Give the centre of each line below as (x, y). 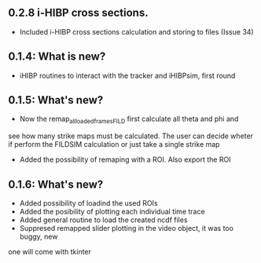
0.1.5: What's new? (56, 100)
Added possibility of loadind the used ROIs (89, 203)
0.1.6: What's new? (56, 184)
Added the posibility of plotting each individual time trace (112, 212)
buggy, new (39, 237)
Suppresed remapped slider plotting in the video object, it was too (127, 228)
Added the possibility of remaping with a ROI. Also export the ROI (125, 159)
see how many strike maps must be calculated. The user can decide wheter (131, 136)
